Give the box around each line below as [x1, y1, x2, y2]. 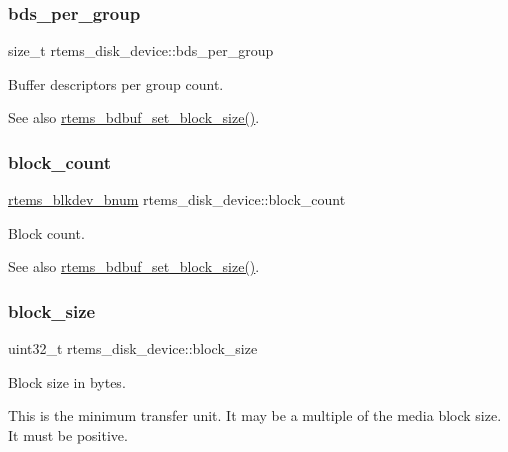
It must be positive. [8, 425, 128, 445]
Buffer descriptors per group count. [8, 73, 224, 94]
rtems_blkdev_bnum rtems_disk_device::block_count [8, 189, 346, 210]
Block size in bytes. [8, 371, 126, 392]
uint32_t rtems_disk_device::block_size [8, 338, 258, 359]
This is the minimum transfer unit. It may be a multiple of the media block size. [8, 405, 502, 426]
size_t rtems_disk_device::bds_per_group [8, 40, 274, 61]
